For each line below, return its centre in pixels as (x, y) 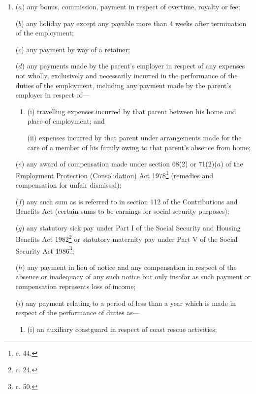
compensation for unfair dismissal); (68, 184)
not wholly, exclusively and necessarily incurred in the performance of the (127, 75)
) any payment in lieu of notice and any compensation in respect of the (129, 267)
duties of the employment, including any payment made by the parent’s (123, 85)
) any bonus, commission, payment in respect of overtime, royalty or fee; (131, 6)
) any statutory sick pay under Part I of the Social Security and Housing (131, 227)
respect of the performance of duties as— (78, 312)
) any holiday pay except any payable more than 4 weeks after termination (134, 23)
